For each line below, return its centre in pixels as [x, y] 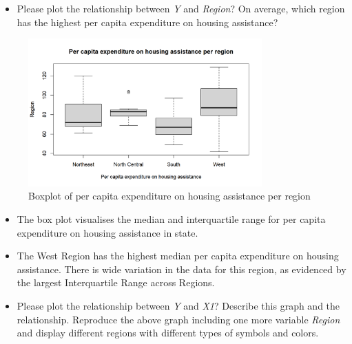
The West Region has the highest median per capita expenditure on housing [178, 256]
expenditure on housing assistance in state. [107, 232]
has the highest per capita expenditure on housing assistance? [147, 22]
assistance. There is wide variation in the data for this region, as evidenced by [182, 269]
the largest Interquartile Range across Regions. [116, 282]
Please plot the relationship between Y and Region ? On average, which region [181, 8]
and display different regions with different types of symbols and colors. [168, 333]
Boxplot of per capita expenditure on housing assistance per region [169, 196]
